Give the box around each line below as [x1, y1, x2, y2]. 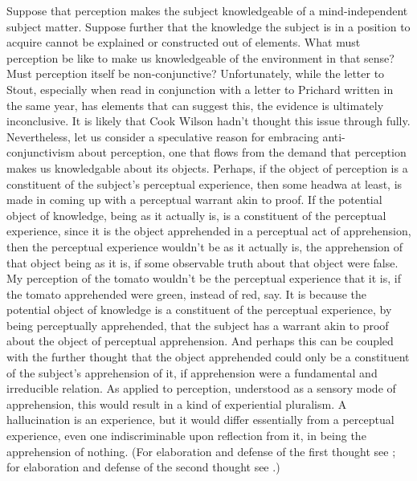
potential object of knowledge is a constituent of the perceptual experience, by [6, 301, 392, 318]
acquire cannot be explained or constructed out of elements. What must [6, 34, 361, 51]
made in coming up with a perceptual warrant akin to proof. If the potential [6, 191, 382, 208]
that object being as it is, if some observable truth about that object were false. [6, 254, 399, 271]
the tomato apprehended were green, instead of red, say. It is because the [6, 285, 367, 302]
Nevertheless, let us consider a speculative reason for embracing [6, 128, 319, 145]
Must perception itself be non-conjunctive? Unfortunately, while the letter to [6, 65, 385, 82]
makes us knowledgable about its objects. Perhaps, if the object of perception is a [6, 159, 408, 176]
